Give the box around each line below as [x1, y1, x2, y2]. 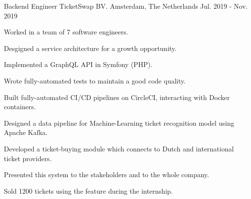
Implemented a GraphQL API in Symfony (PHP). [4, 59, 153, 69]
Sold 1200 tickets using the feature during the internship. [4, 185, 173, 196]
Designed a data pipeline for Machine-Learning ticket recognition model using [4, 117, 235, 128]
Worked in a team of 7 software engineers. [4, 27, 128, 37]
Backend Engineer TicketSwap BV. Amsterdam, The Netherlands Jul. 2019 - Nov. [4, 1, 248, 11]
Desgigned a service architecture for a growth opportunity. [4, 43, 177, 53]
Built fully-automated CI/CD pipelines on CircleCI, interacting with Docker [4, 92, 230, 102]
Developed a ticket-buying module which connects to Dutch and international [4, 143, 234, 153]
